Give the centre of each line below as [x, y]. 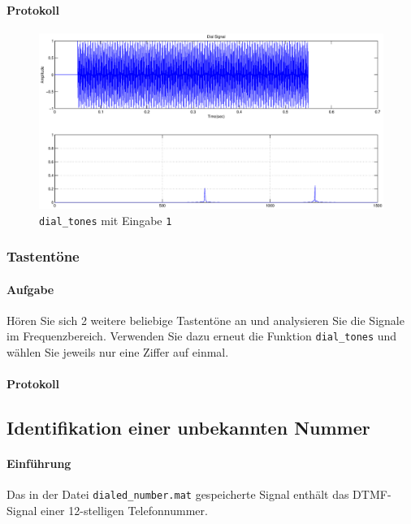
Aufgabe [30, 289]
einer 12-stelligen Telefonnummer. [124, 511]
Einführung [39, 463]
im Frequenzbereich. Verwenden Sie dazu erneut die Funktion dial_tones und [202, 336]
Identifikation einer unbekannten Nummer [188, 428]
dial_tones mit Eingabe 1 [106, 220]
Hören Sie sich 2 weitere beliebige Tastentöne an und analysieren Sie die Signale [205, 320]
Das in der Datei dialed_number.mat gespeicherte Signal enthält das [178, 494]
